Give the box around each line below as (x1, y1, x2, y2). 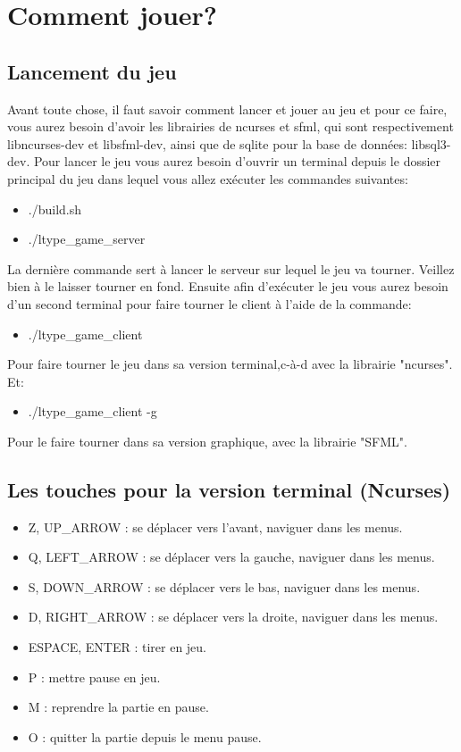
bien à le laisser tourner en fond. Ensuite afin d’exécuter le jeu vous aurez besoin (7, 277, 448, 296)
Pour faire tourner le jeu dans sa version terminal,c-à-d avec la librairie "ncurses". (7, 355, 453, 373)
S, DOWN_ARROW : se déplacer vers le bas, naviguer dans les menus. (28, 577, 421, 596)
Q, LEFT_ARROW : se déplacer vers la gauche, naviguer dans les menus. (28, 547, 435, 566)
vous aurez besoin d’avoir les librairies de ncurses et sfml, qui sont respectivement (7, 117, 454, 136)
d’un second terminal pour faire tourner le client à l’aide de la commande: (7, 294, 412, 313)
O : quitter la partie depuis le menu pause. (28, 727, 262, 746)
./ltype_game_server (28, 230, 146, 248)
